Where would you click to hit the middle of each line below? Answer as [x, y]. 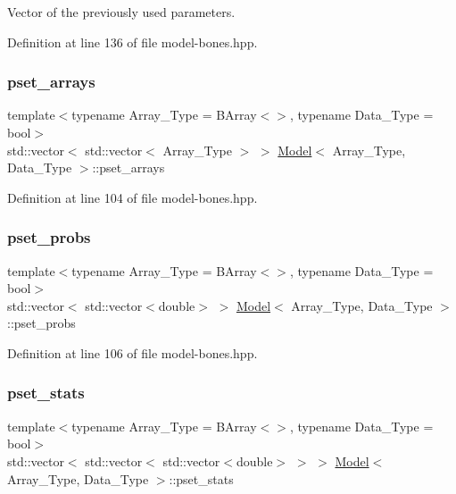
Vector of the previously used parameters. [121, 12]
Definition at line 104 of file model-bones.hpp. [133, 197]
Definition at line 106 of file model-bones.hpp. [133, 352]
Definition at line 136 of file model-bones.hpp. [133, 42]
